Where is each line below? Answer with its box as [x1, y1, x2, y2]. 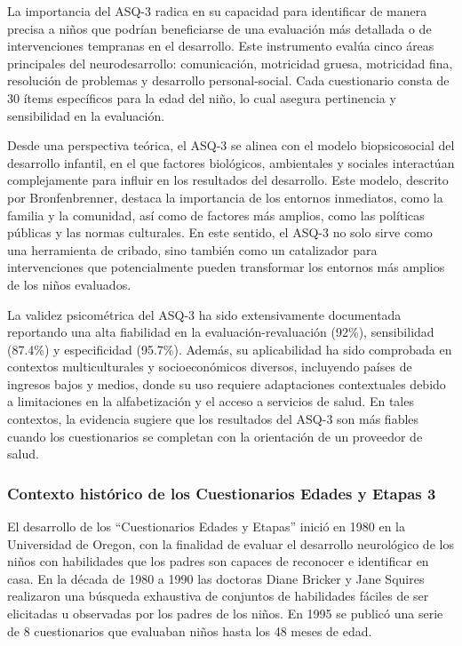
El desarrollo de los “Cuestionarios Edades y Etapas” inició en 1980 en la [7, 517, 405, 536]
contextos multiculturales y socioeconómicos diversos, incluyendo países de [7, 357, 412, 376]
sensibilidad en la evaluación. [7, 106, 165, 124]
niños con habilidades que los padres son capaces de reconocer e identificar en [7, 552, 429, 570]
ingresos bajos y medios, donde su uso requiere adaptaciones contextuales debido [7, 374, 446, 393]
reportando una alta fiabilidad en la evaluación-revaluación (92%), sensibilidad [7, 323, 434, 341]
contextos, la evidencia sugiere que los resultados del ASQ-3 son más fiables [7, 410, 419, 428]
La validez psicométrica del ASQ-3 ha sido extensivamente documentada [7, 305, 402, 323]
